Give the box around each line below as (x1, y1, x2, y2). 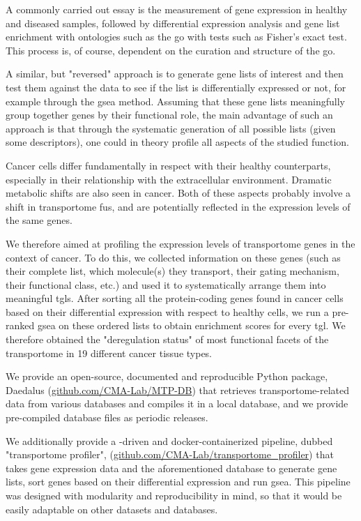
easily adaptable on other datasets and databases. (6, 501, 218, 516)
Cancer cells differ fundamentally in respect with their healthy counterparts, (6, 158, 331, 172)
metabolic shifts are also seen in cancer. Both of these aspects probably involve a (6, 186, 351, 200)
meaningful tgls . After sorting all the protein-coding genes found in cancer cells (6, 291, 344, 305)
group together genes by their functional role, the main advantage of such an (6, 107, 333, 122)
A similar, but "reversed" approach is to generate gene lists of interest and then (6, 66, 344, 81)
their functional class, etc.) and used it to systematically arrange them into (6, 277, 326, 292)
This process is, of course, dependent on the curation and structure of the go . (6, 43, 336, 57)
